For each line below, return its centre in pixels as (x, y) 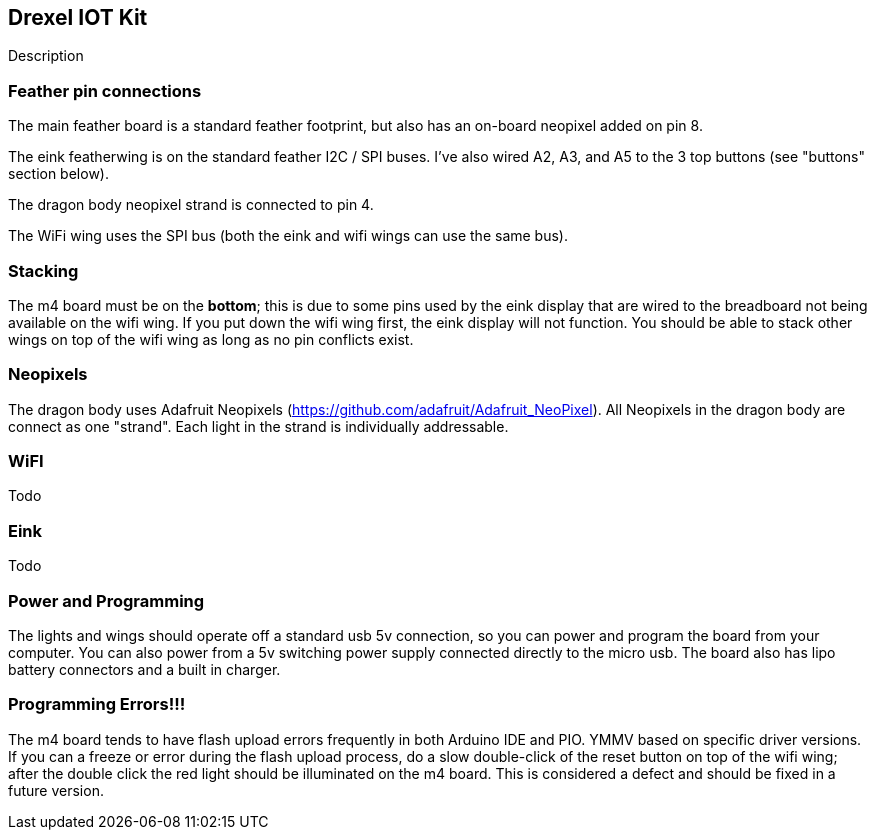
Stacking (43, 270)
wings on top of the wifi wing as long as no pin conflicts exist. (211, 339)
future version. (56, 790)
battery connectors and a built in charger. (144, 669)
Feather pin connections (105, 90)
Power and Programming (106, 600)
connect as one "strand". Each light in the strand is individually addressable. (258, 426)
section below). (58, 174)
